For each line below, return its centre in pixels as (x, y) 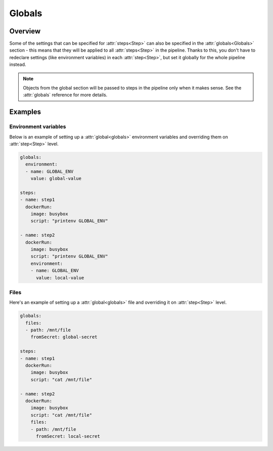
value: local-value (60, 278)
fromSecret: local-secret (68, 436)
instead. (18, 65)
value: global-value (56, 179)
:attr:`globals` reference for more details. (65, 95)
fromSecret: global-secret (64, 337)
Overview (25, 31)
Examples (25, 112)
